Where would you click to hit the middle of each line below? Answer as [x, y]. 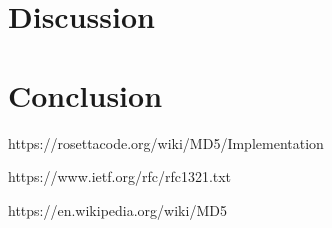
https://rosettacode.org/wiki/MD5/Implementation [166, 142]
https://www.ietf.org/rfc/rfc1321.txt [120, 176]
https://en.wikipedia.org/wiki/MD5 [117, 209]
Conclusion [85, 94]
